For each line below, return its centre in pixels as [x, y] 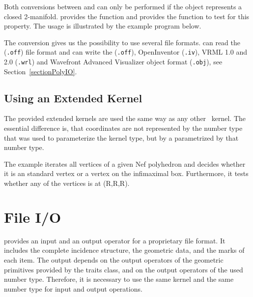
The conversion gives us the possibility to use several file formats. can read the [122, 42]
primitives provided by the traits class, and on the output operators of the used [124, 269]
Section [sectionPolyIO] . [41, 71]
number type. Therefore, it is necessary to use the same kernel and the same [119, 279]
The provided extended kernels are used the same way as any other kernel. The [125, 118]
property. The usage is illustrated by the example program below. [103, 26]
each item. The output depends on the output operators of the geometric [114, 259]
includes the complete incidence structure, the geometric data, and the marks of [124, 250]
